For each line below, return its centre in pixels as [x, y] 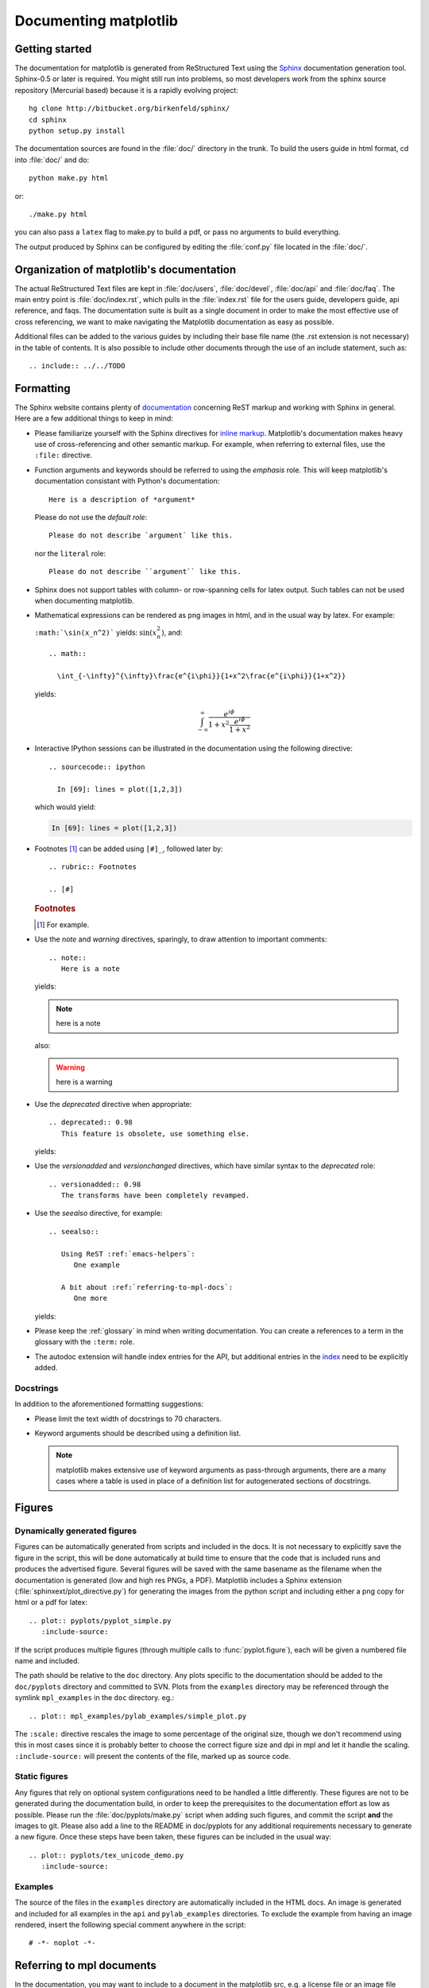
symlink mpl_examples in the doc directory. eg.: [95, 1698]
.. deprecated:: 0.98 [91, 1122]
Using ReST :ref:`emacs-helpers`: [128, 1254]
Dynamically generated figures [76, 1531]
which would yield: [65, 807]
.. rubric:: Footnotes [93, 867]
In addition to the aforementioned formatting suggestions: [109, 1404]
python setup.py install [77, 131]
